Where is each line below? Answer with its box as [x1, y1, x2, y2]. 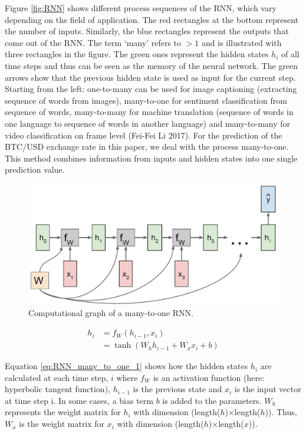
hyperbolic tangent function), [5, 383, 110, 395]
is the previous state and [133, 383, 222, 395]
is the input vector [234, 383, 301, 395]
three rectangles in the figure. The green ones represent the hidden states [5, 48, 269, 60]
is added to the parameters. [162, 394, 262, 406]
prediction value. [5, 163, 65, 176]
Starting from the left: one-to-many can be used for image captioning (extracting [5, 83, 297, 95]
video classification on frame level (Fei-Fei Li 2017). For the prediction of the [5, 129, 282, 141]
